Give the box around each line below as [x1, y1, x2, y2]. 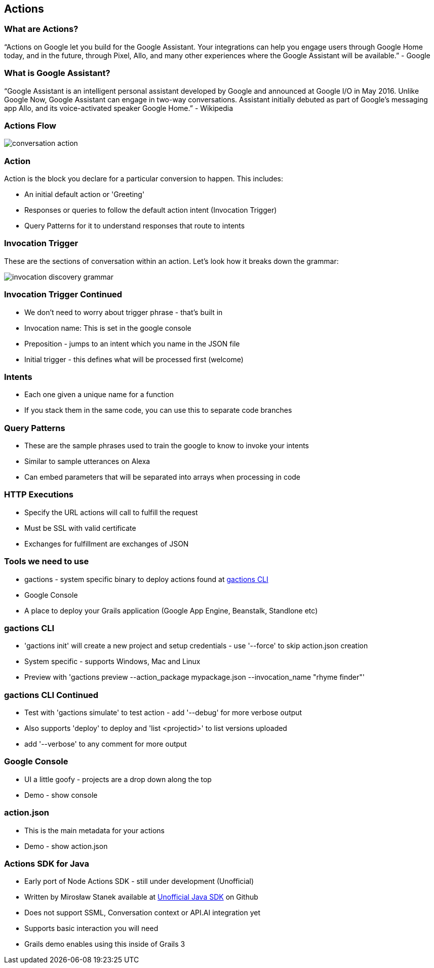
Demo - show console [24, 790, 98, 799]
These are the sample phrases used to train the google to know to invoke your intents [24, 441, 309, 450]
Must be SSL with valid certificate [24, 523, 136, 532]
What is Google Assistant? [4, 68, 110, 79]
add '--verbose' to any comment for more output [24, 740, 187, 749]
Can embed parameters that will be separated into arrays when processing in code [24, 473, 301, 482]
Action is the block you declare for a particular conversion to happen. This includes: [4, 174, 284, 183]
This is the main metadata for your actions [24, 826, 165, 835]
